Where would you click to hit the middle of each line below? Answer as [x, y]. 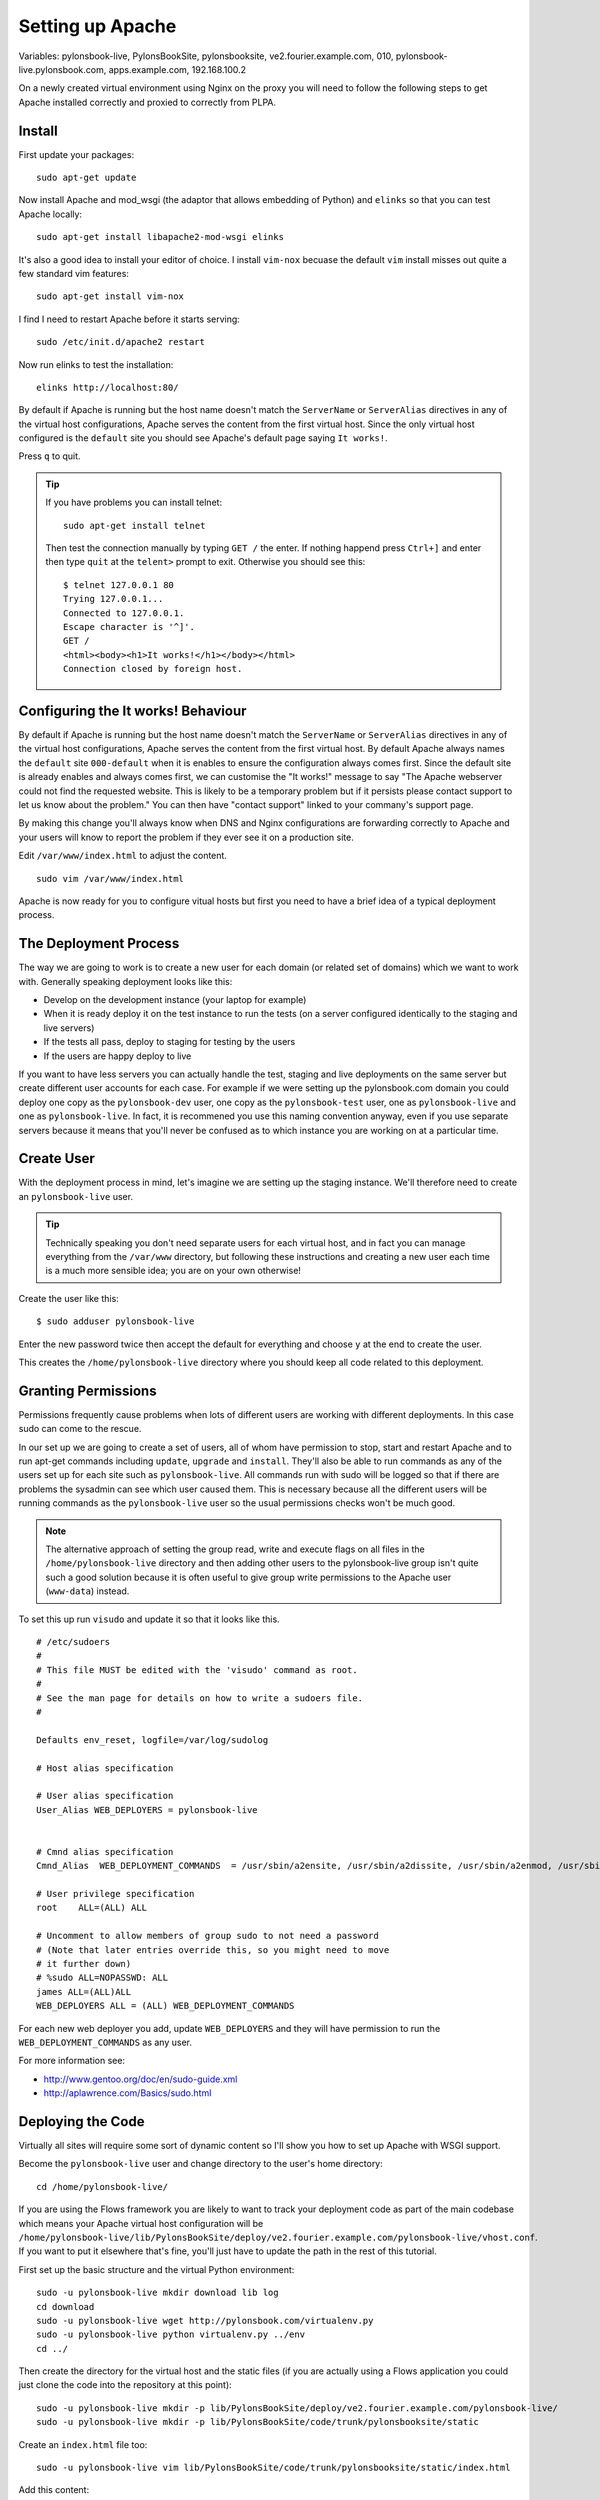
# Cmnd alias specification [105, 1851]
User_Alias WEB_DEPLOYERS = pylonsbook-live [147, 1809]
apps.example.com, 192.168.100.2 [177, 69]
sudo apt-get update [86, 178]
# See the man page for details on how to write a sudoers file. [200, 1698]
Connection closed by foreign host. [153, 669]
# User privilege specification [115, 1894]
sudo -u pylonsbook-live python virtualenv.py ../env [170, 2334]
